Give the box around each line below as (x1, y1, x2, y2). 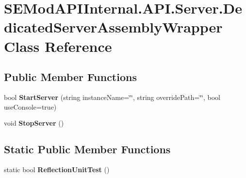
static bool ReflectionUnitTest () (4, 164, 110, 174)
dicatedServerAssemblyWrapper (4, 17, 223, 37)
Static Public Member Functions (4, 142, 171, 157)
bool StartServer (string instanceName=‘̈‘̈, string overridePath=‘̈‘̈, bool (4, 92, 220, 102)
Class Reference (4, 36, 112, 56)
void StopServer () (4, 118, 64, 128)
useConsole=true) (4, 101, 57, 112)
